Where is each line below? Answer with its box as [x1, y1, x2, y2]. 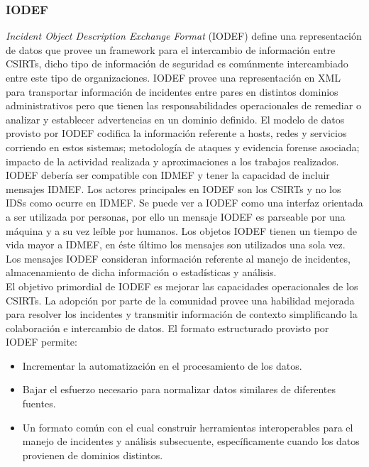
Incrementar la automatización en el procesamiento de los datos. [22, 358, 302, 373]
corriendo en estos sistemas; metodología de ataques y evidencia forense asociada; [6, 139, 360, 154]
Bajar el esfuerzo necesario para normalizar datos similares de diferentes [22, 382, 336, 397]
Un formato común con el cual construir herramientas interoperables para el [22, 419, 353, 434]
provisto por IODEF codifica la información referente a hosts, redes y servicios [6, 126, 347, 141]
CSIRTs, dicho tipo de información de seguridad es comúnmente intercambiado [6, 56, 348, 71]
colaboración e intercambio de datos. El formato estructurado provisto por [6, 320, 329, 335]
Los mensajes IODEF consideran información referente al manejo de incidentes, [6, 251, 351, 265]
